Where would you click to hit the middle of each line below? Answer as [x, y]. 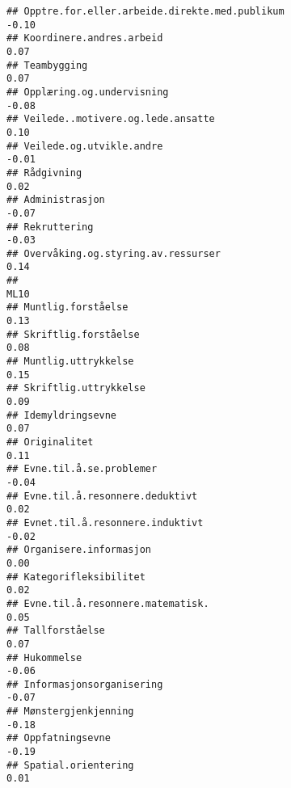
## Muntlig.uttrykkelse [70, 362]
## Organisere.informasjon [79, 550]
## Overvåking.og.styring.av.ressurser [114, 253]
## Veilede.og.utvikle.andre [85, 146]
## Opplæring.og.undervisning [88, 92]
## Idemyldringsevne [62, 415]
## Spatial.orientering [70, 765]
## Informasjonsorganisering [85, 684]
